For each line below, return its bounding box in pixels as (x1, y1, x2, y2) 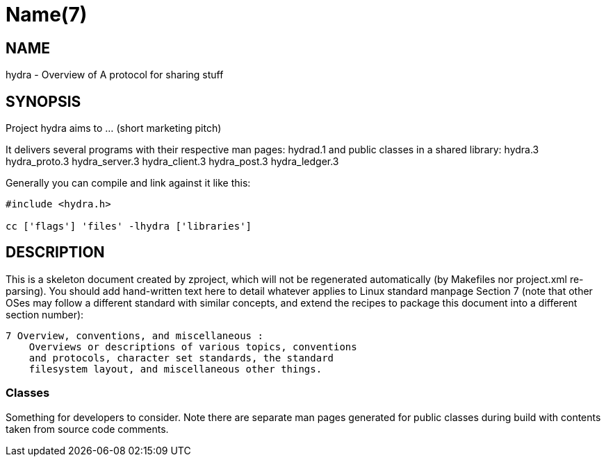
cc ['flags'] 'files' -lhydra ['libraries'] (6, 221, 252, 232)
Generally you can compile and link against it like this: (6, 177, 251, 189)
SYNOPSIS (6, 92, 81, 110)
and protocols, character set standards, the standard (28, 352, 334, 363)
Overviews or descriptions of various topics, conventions (28, 341, 357, 352)
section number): (6, 308, 84, 320)
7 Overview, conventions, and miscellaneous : (6, 330, 263, 341)
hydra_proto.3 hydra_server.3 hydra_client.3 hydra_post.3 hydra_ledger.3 (6, 155, 339, 168)
